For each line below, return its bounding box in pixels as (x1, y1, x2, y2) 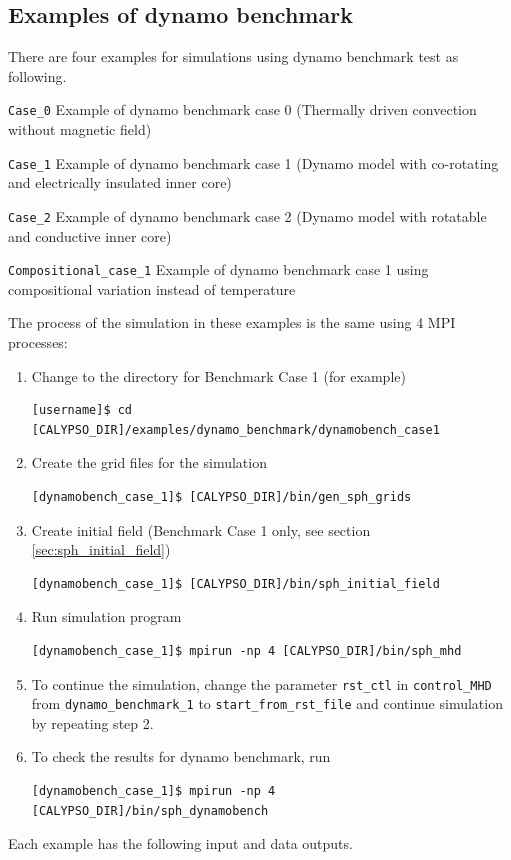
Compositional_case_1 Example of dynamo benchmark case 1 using (8, 259, 429, 280)
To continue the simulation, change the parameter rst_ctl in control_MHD (31, 673, 492, 694)
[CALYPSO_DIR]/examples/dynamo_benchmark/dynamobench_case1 (31, 422, 440, 437)
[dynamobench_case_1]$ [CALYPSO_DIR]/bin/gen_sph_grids (31, 489, 412, 504)
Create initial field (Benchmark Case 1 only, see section (31, 519, 371, 540)
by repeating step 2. (31, 712, 154, 733)
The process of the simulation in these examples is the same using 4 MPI (8, 312, 456, 333)
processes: (8, 331, 68, 352)
